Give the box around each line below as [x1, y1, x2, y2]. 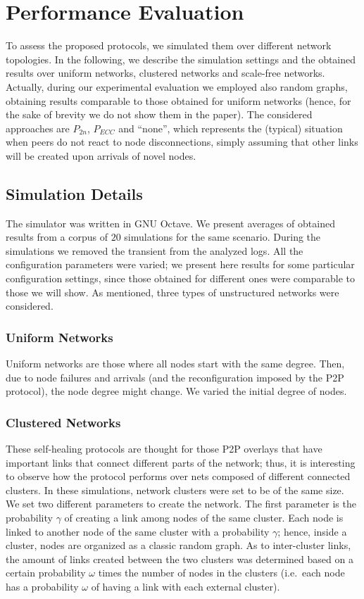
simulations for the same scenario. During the [124, 229, 321, 244]
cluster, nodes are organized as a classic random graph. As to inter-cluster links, [6, 538, 351, 553]
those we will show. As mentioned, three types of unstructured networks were [6, 284, 339, 299]
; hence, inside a [277, 524, 347, 538]
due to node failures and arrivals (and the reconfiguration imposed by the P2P [6, 370, 344, 384]
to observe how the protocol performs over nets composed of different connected [6, 469, 351, 484]
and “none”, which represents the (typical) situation [118, 120, 343, 135]
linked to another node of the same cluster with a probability [6, 524, 270, 538]
